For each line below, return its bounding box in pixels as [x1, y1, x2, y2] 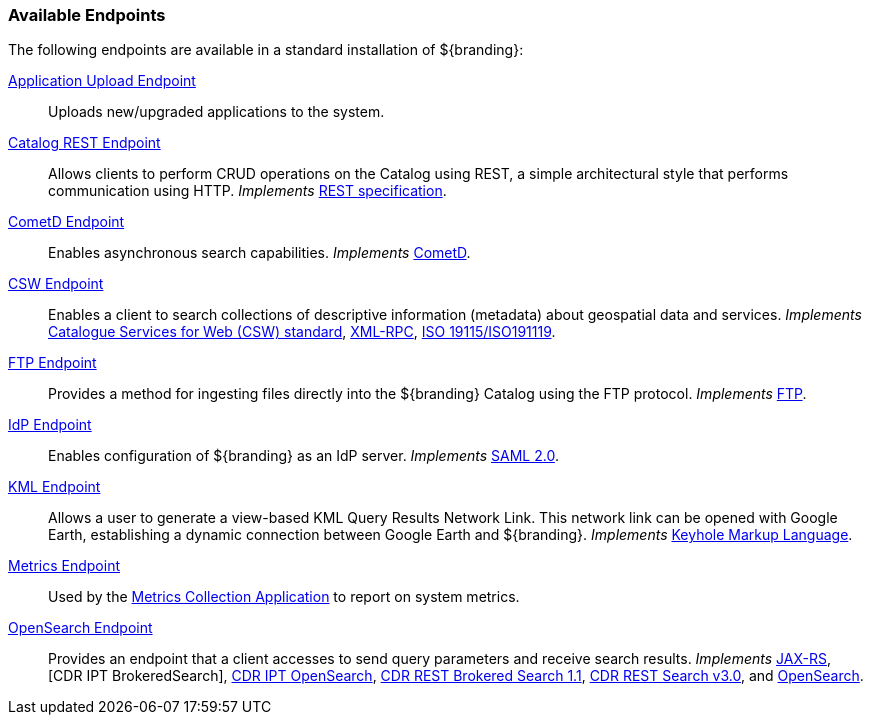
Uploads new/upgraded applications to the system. [48, 103, 385, 121]
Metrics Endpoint [8, 557, 120, 575]
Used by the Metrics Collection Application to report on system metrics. [48, 588, 520, 606]
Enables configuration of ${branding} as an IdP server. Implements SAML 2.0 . [48, 447, 559, 465]
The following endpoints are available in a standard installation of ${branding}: [8, 41, 524, 59]
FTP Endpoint [8, 354, 97, 372]
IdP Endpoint [8, 416, 92, 434]
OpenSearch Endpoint [8, 619, 153, 637]
